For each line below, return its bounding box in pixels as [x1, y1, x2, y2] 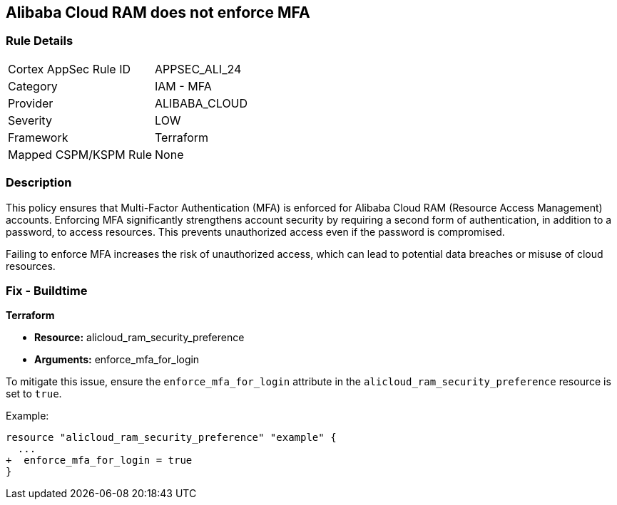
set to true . [6, 387, 62, 400]
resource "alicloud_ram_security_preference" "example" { [6, 432, 337, 444]
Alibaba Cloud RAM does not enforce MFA [6, 4, 310, 21]
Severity [8, 113, 52, 127]
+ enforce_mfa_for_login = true [6, 454, 193, 467]
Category [8, 78, 58, 93]
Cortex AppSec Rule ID [8, 61, 131, 76]
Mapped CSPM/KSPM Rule [8, 147, 153, 162]
